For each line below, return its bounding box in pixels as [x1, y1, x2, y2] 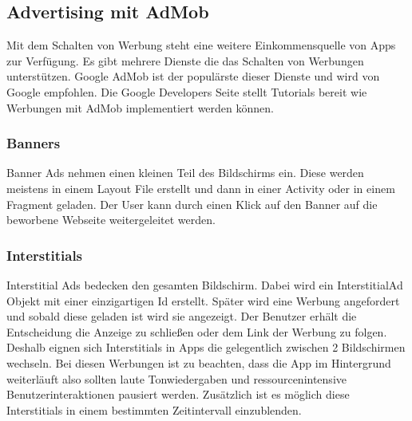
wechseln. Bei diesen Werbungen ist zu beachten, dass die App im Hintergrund [6, 354, 391, 371]
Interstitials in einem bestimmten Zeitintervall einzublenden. [6, 401, 302, 418]
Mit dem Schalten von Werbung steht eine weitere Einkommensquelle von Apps [6, 37, 396, 53]
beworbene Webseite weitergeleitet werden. [6, 211, 216, 228]
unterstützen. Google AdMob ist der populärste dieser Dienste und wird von [6, 68, 380, 85]
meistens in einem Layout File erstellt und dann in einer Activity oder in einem [6, 179, 395, 196]
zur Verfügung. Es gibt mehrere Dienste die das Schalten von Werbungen [6, 52, 364, 69]
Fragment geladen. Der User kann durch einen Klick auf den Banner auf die [6, 195, 378, 212]
